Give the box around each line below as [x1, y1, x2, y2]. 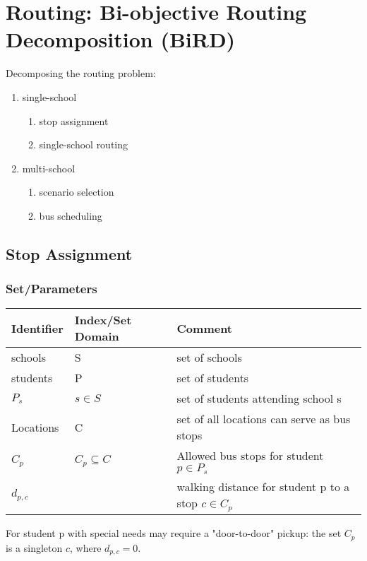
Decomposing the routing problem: [6, 66, 156, 81]
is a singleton [6, 540, 63, 555]
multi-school [22, 160, 76, 175]
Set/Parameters [6, 280, 97, 297]
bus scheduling [39, 208, 102, 223]
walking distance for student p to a [176, 478, 350, 495]
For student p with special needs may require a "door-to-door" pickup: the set [6, 526, 342, 541]
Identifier [11, 319, 64, 336]
